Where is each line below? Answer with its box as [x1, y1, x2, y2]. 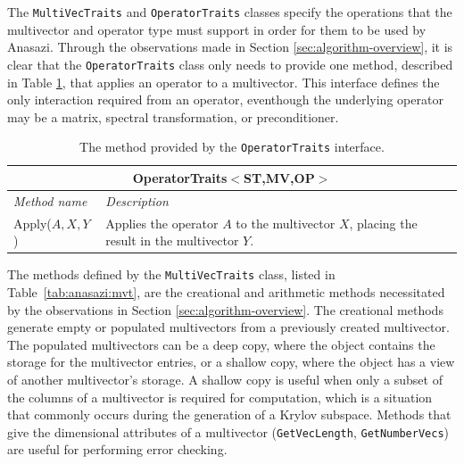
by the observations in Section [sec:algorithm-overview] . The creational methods [7, 300, 443, 319]
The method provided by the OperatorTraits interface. [79, 137, 385, 156]
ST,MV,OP [244, 168, 315, 186]
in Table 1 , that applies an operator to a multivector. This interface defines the [7, 72, 440, 91]
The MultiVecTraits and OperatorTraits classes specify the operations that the [7, 3, 452, 21]
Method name [13, 191, 87, 210]
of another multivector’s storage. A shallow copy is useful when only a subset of [7, 369, 443, 388]
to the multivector [236, 213, 336, 232]
